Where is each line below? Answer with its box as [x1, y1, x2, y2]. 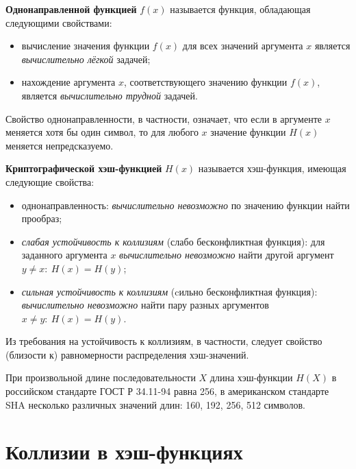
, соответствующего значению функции [124, 75, 288, 89]
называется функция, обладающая [170, 2, 311, 16]
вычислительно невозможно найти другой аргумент [119, 248, 334, 262]
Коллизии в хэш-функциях [5, 437, 243, 466]
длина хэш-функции [209, 370, 293, 385]
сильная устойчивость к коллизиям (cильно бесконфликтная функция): [21, 284, 318, 298]
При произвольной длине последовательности [5, 370, 196, 385]
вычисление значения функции [21, 38, 150, 53]
